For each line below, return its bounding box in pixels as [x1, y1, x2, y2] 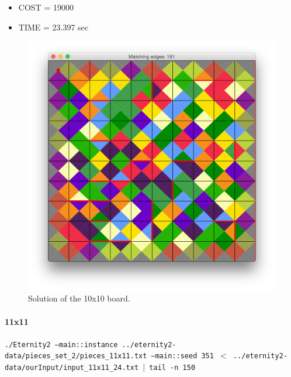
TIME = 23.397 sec [18, 20, 89, 33]
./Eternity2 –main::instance [5, 340, 118, 349]
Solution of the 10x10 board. [28, 292, 130, 304]
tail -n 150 [149, 364, 196, 372]
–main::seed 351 [151, 352, 214, 361]
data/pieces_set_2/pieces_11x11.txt [5, 352, 147, 361]
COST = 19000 [18, 1, 74, 13]
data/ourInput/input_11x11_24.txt [5, 364, 139, 372]
